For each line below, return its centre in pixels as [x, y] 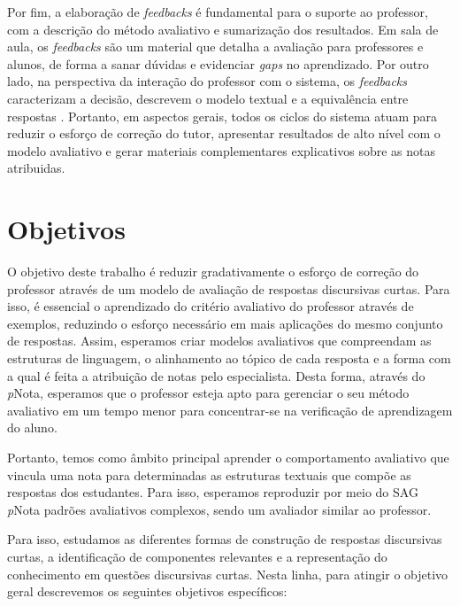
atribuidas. [36, 168]
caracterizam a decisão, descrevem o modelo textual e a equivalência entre [208, 98]
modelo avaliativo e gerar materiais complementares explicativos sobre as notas [221, 150]
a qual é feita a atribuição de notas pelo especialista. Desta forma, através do [216, 375]
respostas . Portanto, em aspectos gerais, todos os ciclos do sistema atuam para [222, 116]
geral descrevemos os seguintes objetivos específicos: [147, 591]
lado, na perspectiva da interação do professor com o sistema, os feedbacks [207, 81]
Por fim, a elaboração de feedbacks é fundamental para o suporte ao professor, [218, 12]
